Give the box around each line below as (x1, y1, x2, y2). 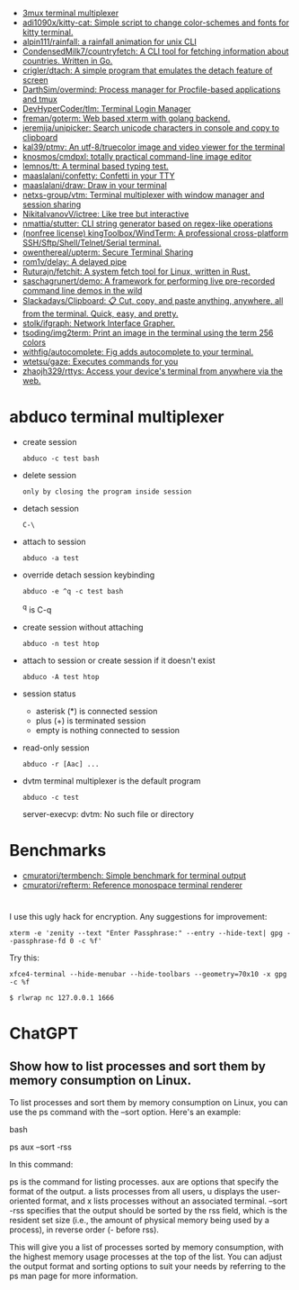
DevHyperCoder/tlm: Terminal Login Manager (22, 104, 191, 114)
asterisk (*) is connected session (35, 705, 158, 716)
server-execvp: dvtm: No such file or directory (22, 808, 195, 819)
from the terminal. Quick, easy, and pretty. (22, 308, 179, 319)
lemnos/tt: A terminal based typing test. (22, 161, 169, 171)
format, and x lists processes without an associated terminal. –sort (41, 1195, 288, 1206)
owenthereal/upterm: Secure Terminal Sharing (22, 247, 194, 258)
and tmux (22, 94, 58, 104)
